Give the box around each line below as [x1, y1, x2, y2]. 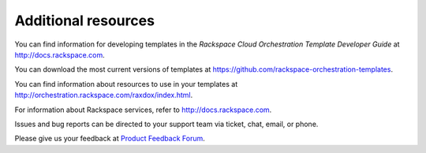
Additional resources [14, 12, 155, 29]
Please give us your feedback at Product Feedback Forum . [14, 134, 205, 144]
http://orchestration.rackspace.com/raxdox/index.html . [14, 91, 193, 100]
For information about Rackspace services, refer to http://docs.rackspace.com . [14, 105, 272, 114]
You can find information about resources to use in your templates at [14, 79, 238, 88]
